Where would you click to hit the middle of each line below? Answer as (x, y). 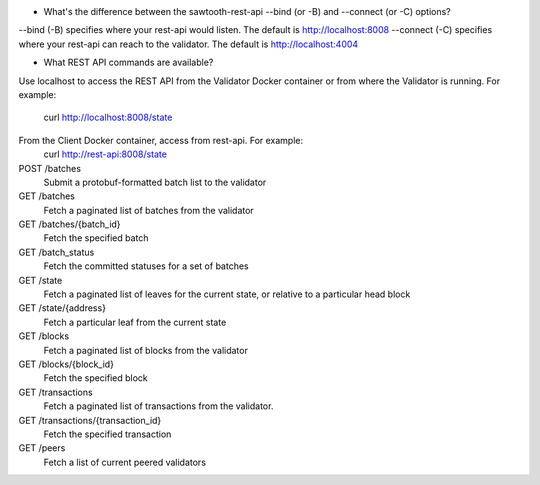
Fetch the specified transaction (107, 434)
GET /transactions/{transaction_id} (90, 420)
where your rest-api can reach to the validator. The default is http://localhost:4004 (188, 44)
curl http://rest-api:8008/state (105, 154)
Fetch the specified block (96, 378)
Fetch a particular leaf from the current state (135, 322)
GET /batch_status (56, 252)
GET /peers (42, 448)
